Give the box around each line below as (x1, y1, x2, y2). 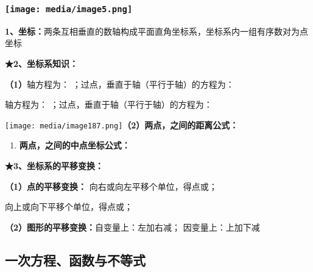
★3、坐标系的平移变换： (5, 159, 104, 172)
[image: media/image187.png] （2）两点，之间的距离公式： (5, 118, 239, 131)
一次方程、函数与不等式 (5, 250, 146, 269)
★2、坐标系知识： (5, 57, 79, 69)
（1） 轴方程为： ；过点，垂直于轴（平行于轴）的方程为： (5, 77, 234, 90)
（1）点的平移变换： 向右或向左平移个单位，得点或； (5, 180, 217, 192)
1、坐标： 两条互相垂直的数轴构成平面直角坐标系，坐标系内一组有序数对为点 (5, 24, 309, 37)
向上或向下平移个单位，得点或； (5, 200, 133, 213)
